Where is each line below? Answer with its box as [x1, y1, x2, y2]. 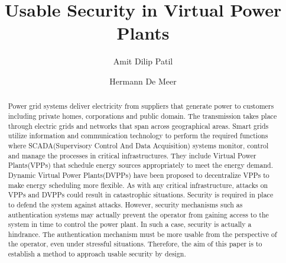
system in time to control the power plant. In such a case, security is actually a [8, 219, 252, 229]
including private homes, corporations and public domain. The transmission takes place [8, 111, 277, 121]
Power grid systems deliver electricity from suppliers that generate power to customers [8, 101, 274, 111]
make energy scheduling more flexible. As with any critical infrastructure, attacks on [8, 180, 268, 190]
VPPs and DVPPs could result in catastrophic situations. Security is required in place [8, 190, 274, 200]
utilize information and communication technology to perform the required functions [8, 131, 268, 141]
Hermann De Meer [109, 74, 177, 87]
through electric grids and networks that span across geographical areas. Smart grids [8, 121, 269, 131]
